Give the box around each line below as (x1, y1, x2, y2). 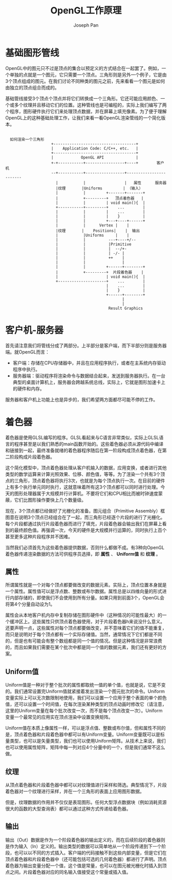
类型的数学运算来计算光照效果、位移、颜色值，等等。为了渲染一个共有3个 (5, 471, 161, 477)
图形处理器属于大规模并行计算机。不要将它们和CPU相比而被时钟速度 (14, 490, 159, 497)
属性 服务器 (133, 180, 167, 185)
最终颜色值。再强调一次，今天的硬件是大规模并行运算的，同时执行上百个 (14, 527, 167, 533)
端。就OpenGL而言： (5, 348, 50, 355)
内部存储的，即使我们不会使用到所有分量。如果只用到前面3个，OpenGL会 (9, 595, 165, 601)
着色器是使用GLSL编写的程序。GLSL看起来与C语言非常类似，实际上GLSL (5, 434, 160, 441)
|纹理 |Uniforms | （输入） (55, 186, 143, 191)
